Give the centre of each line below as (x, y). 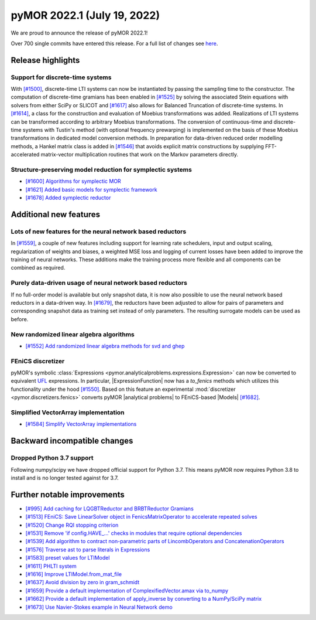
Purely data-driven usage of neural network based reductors (99, 283)
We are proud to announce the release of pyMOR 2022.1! (79, 33)
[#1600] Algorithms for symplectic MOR (73, 181)
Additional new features (56, 214)
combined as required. (38, 268)
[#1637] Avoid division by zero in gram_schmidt (83, 582)
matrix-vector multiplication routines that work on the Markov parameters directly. (139, 155)
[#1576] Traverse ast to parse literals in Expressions (88, 549)
